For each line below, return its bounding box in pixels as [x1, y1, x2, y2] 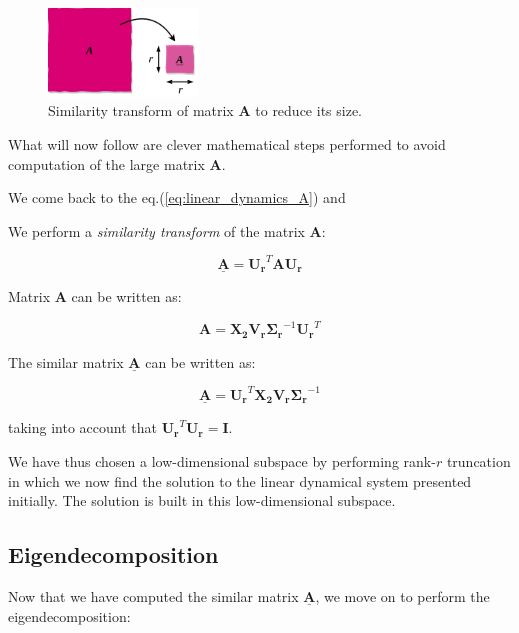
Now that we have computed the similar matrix [8, 586, 299, 606]
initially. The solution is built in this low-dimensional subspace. [8, 490, 396, 511]
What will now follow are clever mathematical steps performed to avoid [8, 134, 446, 154]
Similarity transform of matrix [48, 100, 234, 121]
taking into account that [8, 417, 157, 438]
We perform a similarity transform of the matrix [8, 220, 305, 241]
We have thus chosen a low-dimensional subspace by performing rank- [8, 451, 436, 472]
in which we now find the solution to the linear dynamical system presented [8, 470, 472, 491]
